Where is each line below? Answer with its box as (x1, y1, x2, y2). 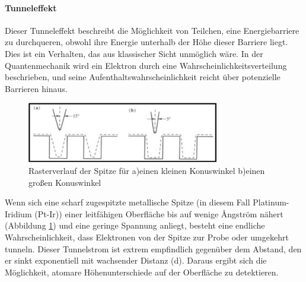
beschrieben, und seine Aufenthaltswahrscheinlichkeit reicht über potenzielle (5, 71, 280, 83)
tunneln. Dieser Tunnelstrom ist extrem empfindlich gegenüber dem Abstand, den (5, 242, 302, 255)
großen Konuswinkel (28, 176, 101, 188)
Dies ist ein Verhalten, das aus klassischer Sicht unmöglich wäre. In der (5, 47, 263, 59)
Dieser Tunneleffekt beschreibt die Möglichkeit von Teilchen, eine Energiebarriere (5, 24, 299, 36)
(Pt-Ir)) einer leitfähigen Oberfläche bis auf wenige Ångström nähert (34, 207, 283, 220)
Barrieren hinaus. (5, 82, 68, 94)
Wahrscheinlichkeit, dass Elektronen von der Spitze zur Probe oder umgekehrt (5, 230, 289, 243)
